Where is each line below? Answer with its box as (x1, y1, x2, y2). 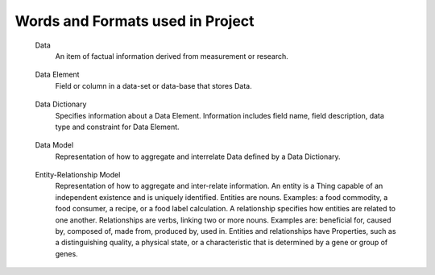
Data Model (35, 140, 74, 150)
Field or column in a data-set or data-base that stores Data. (55, 81, 253, 90)
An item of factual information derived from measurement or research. (55, 51, 289, 60)
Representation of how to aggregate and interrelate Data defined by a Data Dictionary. (55, 152, 342, 161)
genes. (55, 248, 78, 258)
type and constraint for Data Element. (55, 122, 180, 131)
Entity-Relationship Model (35, 170, 121, 180)
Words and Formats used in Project (14, 12, 255, 30)
